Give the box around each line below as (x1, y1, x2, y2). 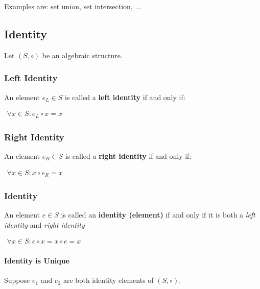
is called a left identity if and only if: (64, 91, 185, 102)
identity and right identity (4, 219, 85, 230)
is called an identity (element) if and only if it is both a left (61, 209, 255, 220)
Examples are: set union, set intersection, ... (4, 1, 141, 11)
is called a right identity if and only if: (65, 150, 192, 161)
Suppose (4, 275, 30, 285)
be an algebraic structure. (42, 50, 123, 60)
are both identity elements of (63, 275, 154, 285)
